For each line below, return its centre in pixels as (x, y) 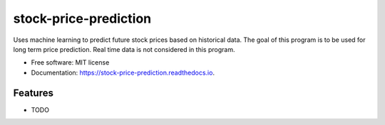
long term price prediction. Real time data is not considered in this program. (124, 49)
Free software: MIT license (70, 62)
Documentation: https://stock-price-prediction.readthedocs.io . (123, 72)
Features (33, 93)
